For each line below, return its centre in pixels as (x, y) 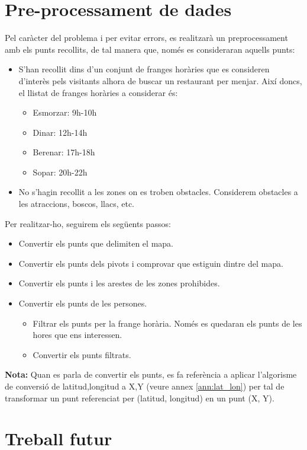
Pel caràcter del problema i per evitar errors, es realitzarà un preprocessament (146, 38)
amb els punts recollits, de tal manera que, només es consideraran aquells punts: (150, 49)
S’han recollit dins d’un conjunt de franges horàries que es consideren (144, 69)
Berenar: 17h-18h (64, 152)
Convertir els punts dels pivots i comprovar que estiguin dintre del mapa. (151, 263)
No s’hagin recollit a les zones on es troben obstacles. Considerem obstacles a (158, 192)
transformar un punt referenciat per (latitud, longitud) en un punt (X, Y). (140, 398)
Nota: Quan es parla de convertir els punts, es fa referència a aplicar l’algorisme (151, 374)
